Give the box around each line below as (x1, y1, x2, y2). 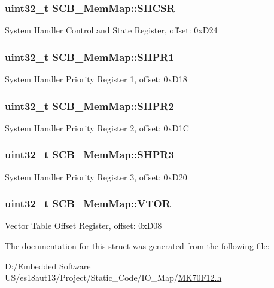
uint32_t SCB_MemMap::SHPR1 (5, 49, 174, 64)
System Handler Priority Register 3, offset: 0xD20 (5, 170, 187, 183)
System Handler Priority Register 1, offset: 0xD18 (5, 73, 187, 85)
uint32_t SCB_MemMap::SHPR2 (5, 98, 174, 113)
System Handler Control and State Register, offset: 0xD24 (5, 24, 218, 36)
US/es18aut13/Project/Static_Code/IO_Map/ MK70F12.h (5, 271, 222, 284)
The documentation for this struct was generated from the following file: (5, 240, 270, 252)
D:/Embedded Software (5, 259, 91, 272)
